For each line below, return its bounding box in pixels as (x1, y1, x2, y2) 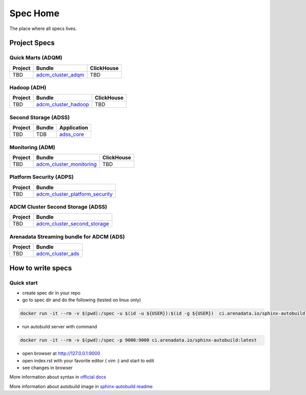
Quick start (9, 279, 38, 286)
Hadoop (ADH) (9, 84, 46, 91)
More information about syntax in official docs (9, 374, 107, 380)
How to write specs (9, 264, 72, 272)
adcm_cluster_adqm (36, 71, 85, 78)
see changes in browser (22, 364, 73, 371)
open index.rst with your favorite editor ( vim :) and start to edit (22, 357, 155, 363)
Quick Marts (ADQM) (9, 54, 63, 61)
